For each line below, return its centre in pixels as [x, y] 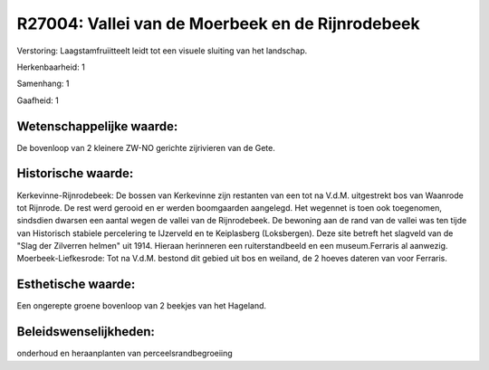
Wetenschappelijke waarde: [97, 126]
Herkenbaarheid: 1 [51, 67]
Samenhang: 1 [43, 84]
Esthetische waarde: [76, 285]
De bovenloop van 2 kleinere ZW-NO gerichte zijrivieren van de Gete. [146, 147]
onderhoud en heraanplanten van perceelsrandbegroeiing [125, 354]
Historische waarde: [75, 173]
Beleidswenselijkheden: [86, 332]
